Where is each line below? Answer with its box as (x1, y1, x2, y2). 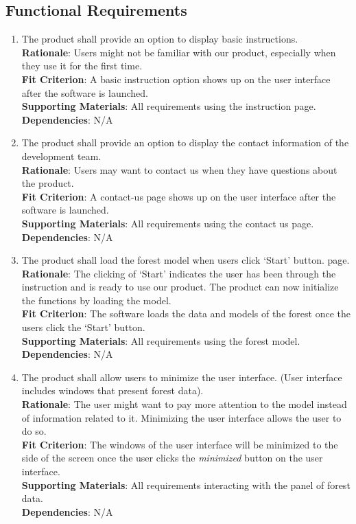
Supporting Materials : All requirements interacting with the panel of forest (21, 477, 351, 492)
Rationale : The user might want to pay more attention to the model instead (21, 397, 347, 411)
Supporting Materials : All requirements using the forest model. (21, 333, 300, 348)
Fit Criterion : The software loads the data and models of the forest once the (21, 306, 351, 321)
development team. (21, 148, 102, 163)
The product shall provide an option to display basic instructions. (21, 32, 298, 46)
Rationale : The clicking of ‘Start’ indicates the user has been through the (21, 266, 336, 280)
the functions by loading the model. (21, 293, 171, 307)
